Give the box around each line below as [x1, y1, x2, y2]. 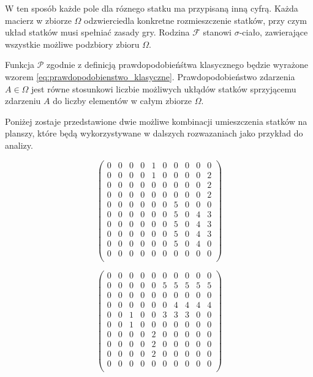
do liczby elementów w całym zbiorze [53, 94, 192, 107]
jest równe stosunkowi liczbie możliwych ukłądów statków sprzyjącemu [31, 82, 296, 95]
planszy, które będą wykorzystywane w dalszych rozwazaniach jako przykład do [5, 127, 303, 140]
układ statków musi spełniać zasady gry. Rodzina [5, 26, 190, 39]
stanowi [203, 26, 232, 39]
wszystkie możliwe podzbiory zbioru [5, 37, 140, 50]
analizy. [5, 138, 33, 151]
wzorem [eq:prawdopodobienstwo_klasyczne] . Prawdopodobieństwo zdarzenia [5, 70, 295, 83]
